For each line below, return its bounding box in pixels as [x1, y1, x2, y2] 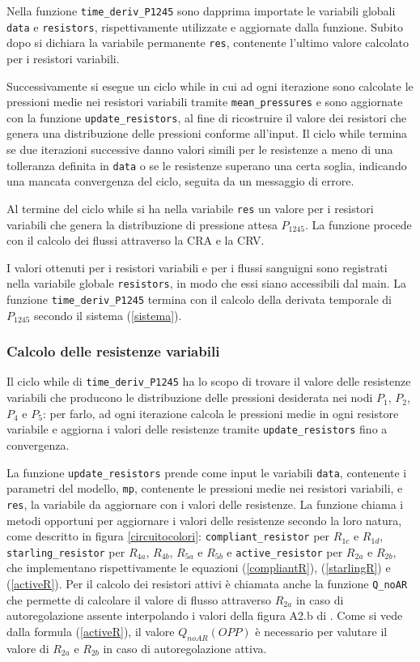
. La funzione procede [304, 216, 412, 233]
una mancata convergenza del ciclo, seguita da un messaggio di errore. [6, 173, 354, 190]
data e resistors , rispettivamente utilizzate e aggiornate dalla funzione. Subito [6, 18, 403, 35]
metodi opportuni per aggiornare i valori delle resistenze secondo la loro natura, [6, 511, 402, 528]
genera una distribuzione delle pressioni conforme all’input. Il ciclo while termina [6, 125, 408, 142]
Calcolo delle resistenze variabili [6, 341, 220, 361]
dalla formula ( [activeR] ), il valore [6, 622, 175, 639]
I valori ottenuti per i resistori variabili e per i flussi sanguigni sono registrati [6, 258, 388, 275]
